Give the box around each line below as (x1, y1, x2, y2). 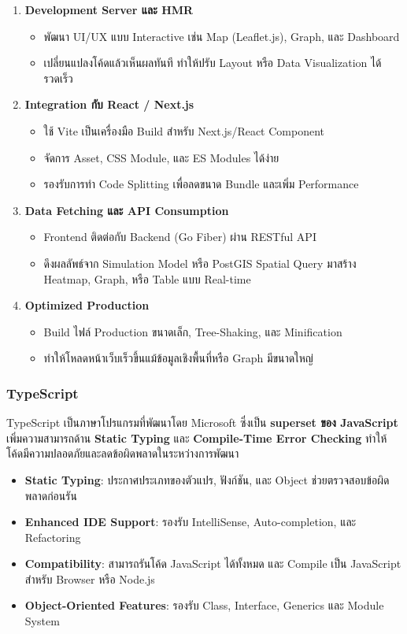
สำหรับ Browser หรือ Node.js (24, 570, 155, 587)
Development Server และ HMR (24, 2, 194, 17)
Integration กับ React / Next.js (24, 96, 194, 113)
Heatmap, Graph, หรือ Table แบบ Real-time (43, 270, 251, 287)
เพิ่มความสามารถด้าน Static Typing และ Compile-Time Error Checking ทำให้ (6, 429, 387, 446)
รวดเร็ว (43, 69, 73, 86)
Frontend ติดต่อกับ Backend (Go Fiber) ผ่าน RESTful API (43, 228, 316, 245)
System (24, 613, 60, 629)
